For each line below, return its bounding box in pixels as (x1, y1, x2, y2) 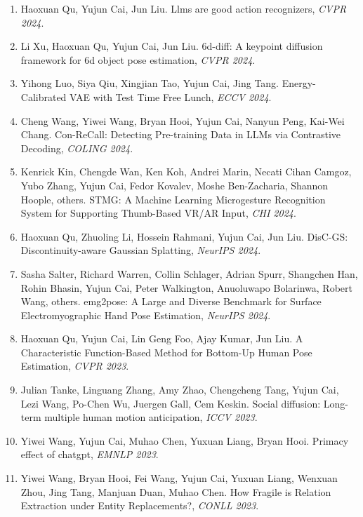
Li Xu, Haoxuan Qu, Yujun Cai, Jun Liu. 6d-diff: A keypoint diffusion (20, 39, 323, 53)
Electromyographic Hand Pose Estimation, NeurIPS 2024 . (20, 307, 271, 322)
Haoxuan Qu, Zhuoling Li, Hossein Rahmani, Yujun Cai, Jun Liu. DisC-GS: (20, 229, 348, 243)
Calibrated (20, 89, 67, 104)
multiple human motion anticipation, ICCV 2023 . (44, 410, 258, 424)
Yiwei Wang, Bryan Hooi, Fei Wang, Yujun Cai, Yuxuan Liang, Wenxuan (20, 471, 338, 485)
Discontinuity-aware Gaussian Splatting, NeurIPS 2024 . (20, 243, 261, 257)
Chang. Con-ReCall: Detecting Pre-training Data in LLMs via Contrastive (20, 127, 341, 142)
